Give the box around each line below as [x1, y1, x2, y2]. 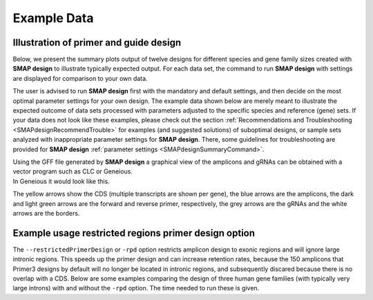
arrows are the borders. [12, 209, 80, 217]
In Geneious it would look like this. [12, 177, 110, 185]
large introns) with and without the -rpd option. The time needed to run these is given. [12, 284, 260, 292]
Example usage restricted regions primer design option [12, 227, 256, 238]
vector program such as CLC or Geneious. [12, 167, 133, 176]
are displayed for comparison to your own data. [12, 74, 148, 82]
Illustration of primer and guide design [12, 37, 182, 48]
